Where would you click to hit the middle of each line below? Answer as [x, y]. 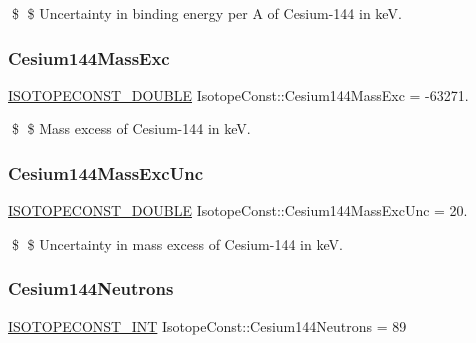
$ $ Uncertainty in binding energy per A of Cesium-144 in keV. [206, 13]
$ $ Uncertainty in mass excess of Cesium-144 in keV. [177, 243]
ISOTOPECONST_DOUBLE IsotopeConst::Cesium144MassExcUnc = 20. [238, 210]
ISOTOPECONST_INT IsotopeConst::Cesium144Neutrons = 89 [207, 325]
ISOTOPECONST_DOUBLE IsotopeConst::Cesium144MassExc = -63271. [238, 94]
